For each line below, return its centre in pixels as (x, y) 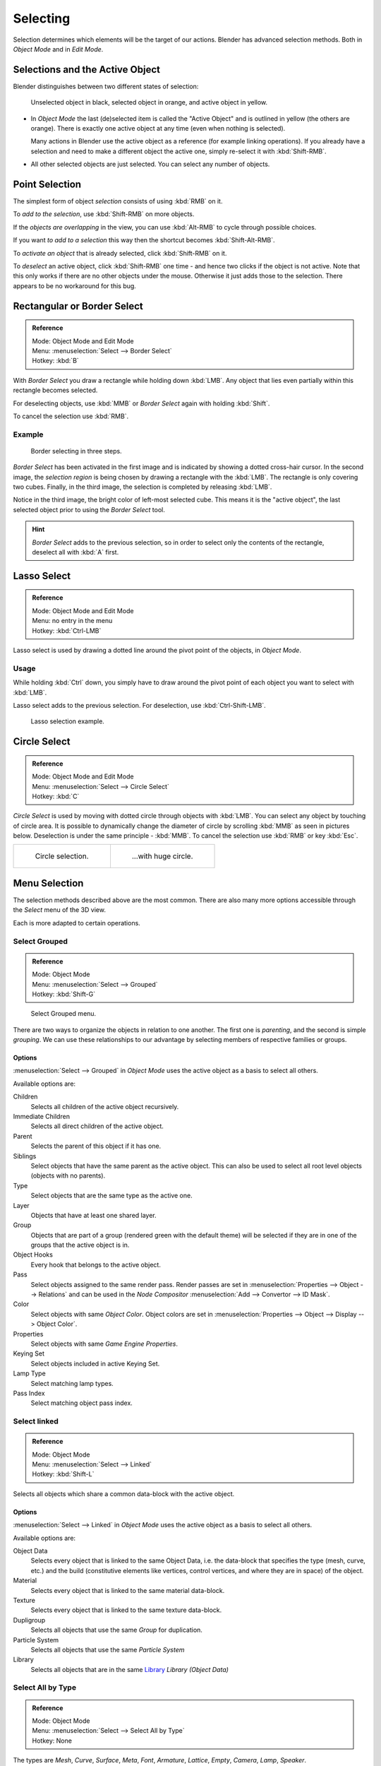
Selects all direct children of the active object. (97, 1126)
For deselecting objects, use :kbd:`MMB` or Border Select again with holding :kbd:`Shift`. (141, 403)
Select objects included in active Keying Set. (95, 1363)
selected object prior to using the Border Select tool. (89, 509)
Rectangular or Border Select (78, 306)
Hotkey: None (52, 1741)
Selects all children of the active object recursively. (105, 1106)
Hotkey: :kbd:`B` (55, 361)
